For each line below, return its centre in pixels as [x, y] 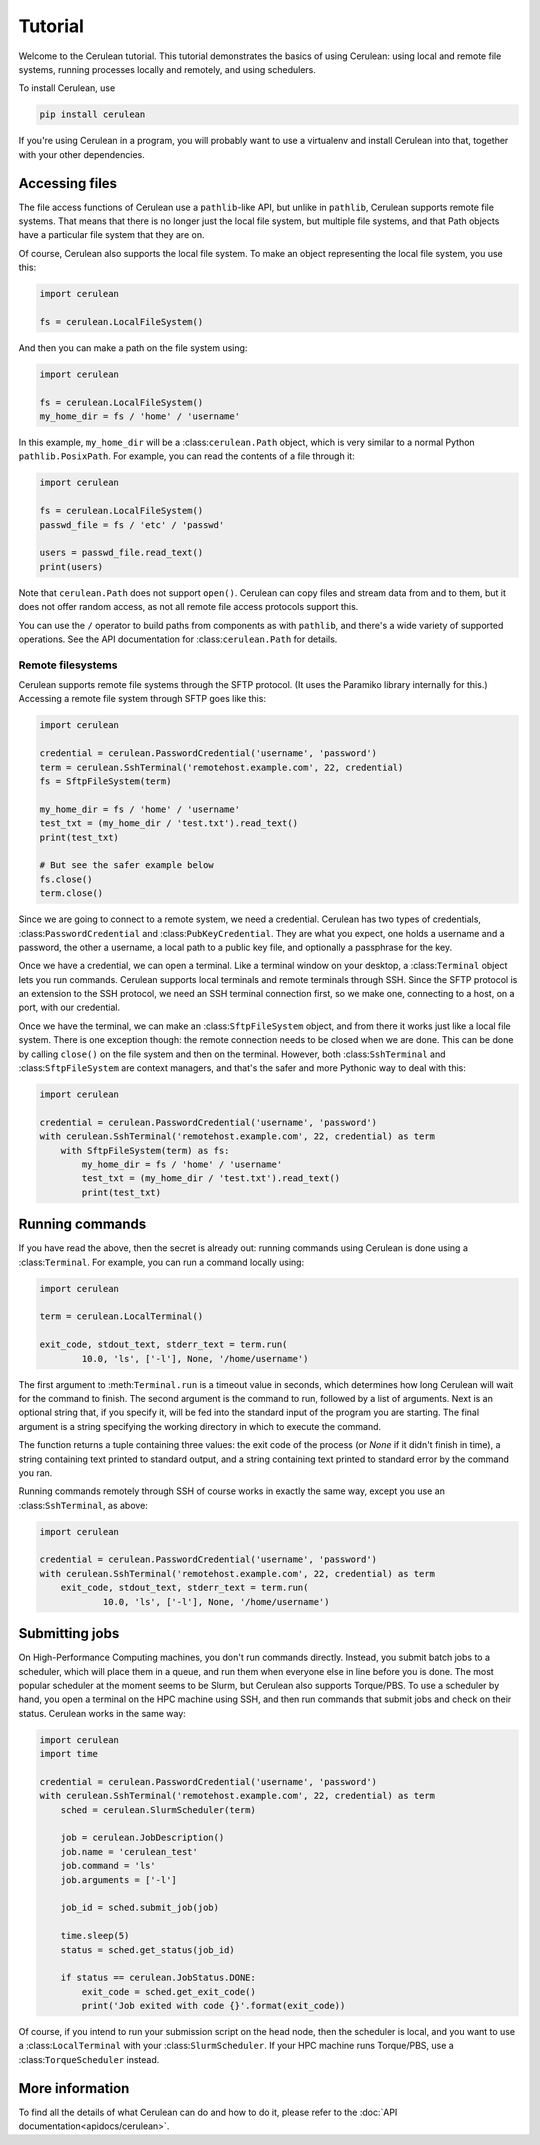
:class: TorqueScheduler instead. [89, 2059]
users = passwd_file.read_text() [121, 553]
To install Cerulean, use [67, 88]
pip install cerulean [92, 114]
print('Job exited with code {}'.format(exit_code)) [213, 2006]
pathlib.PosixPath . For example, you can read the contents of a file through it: [186, 456]
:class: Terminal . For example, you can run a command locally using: [161, 1262]
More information [74, 2088]
